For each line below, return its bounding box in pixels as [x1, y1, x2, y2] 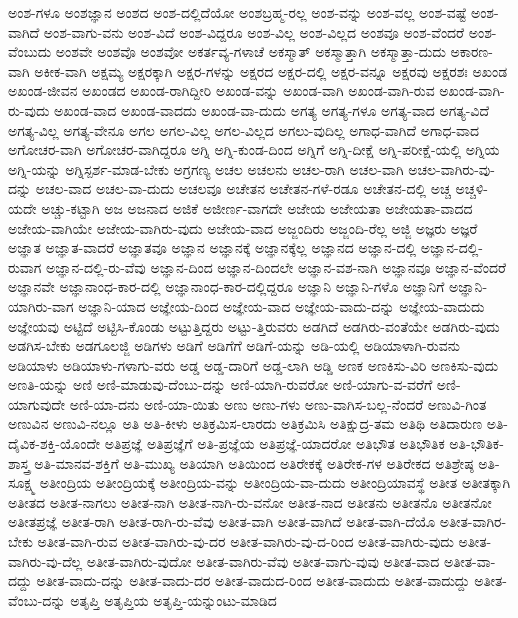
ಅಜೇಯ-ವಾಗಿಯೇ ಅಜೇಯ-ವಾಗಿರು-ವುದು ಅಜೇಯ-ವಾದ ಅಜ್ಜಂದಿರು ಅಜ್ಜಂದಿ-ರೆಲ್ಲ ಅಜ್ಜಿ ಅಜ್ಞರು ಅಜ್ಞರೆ [8, 217, 478, 238]
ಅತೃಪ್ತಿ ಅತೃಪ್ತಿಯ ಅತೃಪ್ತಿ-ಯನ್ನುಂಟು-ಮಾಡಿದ [70, 589, 277, 610]
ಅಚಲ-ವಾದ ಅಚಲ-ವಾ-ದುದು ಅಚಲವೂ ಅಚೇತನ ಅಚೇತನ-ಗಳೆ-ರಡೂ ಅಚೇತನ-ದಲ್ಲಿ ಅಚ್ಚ [35, 178, 451, 199]
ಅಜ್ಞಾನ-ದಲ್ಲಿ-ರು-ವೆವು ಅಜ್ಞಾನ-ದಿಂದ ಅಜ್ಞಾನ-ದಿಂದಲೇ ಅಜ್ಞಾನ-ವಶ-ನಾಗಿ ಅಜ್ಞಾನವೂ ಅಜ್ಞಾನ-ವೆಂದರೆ [46, 256, 507, 277]
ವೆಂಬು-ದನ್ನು [8, 589, 66, 610]
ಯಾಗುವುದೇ [8, 393, 66, 414]
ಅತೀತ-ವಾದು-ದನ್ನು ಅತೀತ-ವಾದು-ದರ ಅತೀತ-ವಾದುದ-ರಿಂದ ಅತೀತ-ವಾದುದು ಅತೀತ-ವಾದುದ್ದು [36, 570, 470, 591]
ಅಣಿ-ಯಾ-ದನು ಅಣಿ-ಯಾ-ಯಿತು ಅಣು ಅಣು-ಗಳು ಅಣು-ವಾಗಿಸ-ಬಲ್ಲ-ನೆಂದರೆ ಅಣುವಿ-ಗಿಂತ [69, 393, 487, 414]
